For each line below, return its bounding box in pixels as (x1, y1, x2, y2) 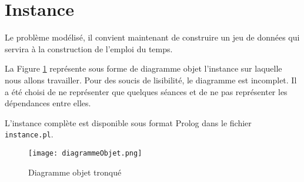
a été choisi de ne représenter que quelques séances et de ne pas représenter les (5, 85, 288, 97)
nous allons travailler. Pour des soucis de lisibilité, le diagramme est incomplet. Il (5, 73, 297, 86)
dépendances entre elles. (5, 97, 91, 109)
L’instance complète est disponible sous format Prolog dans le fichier (5, 116, 252, 129)
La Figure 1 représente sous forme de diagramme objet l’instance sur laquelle (5, 62, 282, 75)
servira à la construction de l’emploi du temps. (5, 42, 173, 55)
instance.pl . (5, 128, 54, 140)
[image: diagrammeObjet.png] (28, 149, 142, 157)
